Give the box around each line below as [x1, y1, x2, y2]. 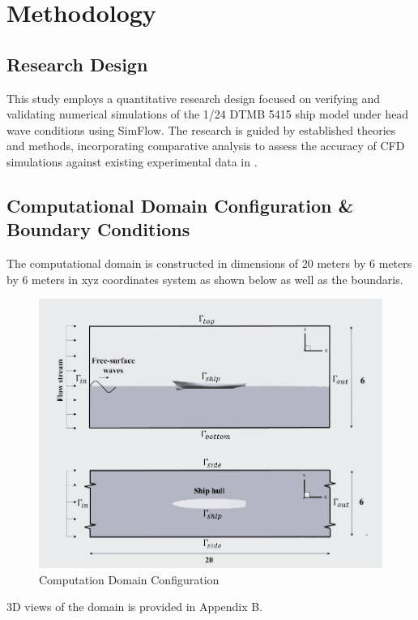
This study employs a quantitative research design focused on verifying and [6, 89, 381, 106]
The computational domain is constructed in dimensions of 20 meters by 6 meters [6, 255, 412, 272]
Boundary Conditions [6, 217, 190, 242]
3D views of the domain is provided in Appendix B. [6, 598, 262, 615]
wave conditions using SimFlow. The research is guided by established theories [6, 121, 396, 138]
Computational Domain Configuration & [6, 192, 354, 217]
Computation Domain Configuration [39, 570, 220, 588]
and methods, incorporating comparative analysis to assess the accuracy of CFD [6, 137, 405, 154]
